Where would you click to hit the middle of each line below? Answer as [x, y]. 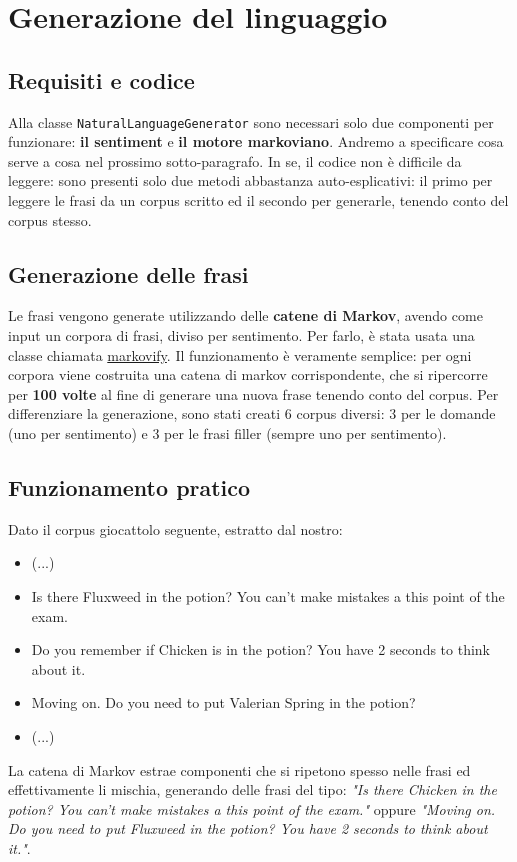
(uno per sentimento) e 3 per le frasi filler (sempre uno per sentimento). [227, 432]
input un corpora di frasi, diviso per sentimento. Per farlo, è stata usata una [241, 335]
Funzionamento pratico [129, 486]
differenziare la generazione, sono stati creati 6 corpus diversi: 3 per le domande [252, 413]
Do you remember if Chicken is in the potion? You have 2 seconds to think [261, 649]
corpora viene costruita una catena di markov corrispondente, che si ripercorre [248, 374]
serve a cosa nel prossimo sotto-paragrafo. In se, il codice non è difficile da [235, 160]
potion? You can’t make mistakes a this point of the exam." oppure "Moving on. [252, 808]
